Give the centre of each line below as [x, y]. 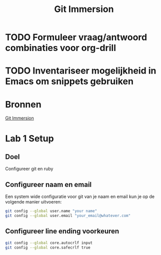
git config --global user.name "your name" [51, 211]
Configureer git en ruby [29, 169]
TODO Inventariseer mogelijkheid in [81, 71]
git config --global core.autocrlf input [49, 243]
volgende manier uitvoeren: [33, 202]
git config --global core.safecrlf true [48, 247]
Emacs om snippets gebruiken [69, 81]
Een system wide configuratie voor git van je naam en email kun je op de [80, 196]
